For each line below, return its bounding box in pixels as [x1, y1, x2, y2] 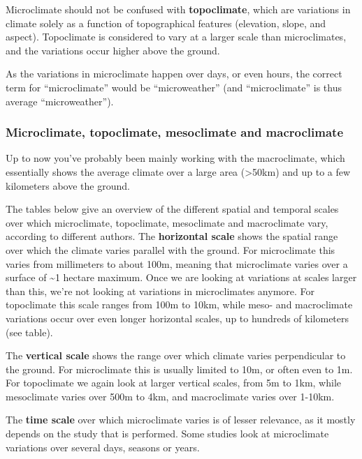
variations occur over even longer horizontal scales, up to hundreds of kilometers [6, 310, 349, 325]
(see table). [6, 324, 53, 339]
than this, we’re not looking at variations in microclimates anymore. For [6, 283, 315, 298]
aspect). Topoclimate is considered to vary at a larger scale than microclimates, [6, 29, 347, 44]
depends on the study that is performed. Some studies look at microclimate [6, 426, 329, 441]
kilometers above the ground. [6, 178, 130, 193]
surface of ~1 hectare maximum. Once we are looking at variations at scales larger [6, 270, 357, 285]
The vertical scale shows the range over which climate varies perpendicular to [6, 348, 346, 363]
